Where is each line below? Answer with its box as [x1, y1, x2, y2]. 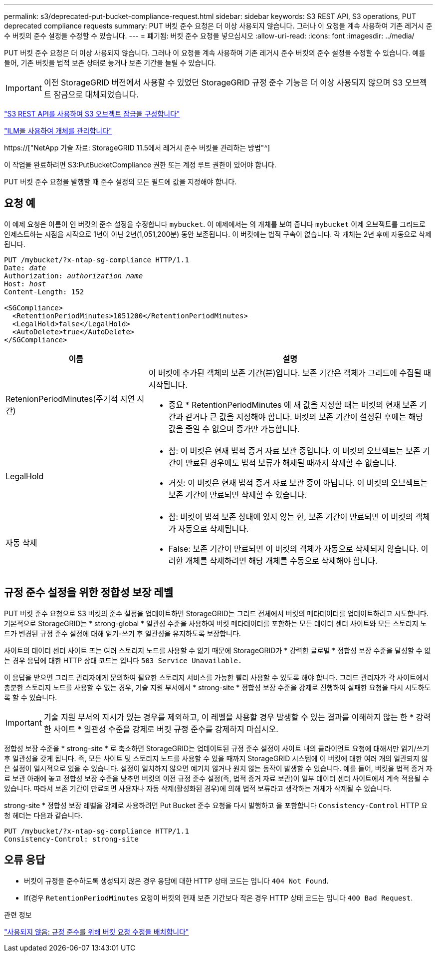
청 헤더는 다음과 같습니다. [4, 811, 83, 820]
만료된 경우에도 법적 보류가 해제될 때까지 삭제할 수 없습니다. [185, 457, 397, 468]
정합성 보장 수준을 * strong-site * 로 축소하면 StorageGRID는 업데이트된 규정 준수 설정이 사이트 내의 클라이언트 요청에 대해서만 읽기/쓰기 [4, 744, 430, 753]
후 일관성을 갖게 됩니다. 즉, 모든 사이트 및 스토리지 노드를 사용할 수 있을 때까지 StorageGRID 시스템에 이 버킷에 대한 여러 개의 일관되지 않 [4, 754, 428, 763]
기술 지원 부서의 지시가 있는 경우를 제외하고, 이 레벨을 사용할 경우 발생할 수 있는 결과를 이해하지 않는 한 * [43, 712, 414, 722]
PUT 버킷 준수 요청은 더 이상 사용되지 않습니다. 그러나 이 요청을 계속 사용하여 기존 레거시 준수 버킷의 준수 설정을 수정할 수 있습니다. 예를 [4, 48, 426, 57]
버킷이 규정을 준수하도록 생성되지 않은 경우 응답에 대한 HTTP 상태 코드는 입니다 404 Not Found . [24, 876, 329, 885]
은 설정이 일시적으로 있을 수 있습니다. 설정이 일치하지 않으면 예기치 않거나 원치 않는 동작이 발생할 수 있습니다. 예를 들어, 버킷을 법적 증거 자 [4, 764, 433, 773]
